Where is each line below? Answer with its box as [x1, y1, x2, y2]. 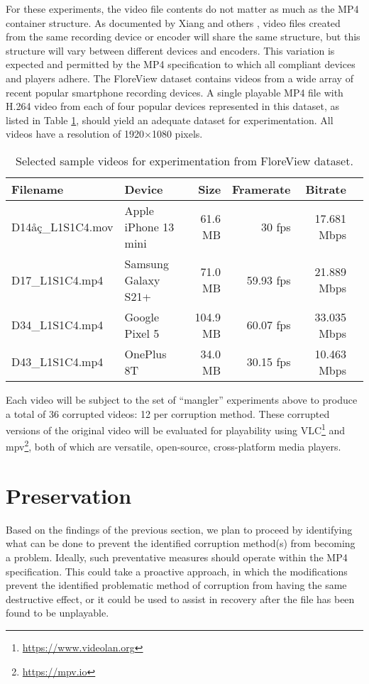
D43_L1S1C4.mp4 [11, 353, 104, 370]
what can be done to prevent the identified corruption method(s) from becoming [6, 536, 356, 551]
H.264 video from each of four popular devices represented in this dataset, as [6, 99, 339, 114]
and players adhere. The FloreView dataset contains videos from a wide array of [6, 70, 353, 85]
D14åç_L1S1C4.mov [11, 218, 114, 235]
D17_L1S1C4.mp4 [11, 271, 104, 288]
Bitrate [305, 180, 346, 197]
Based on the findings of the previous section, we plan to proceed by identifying [6, 522, 353, 536]
